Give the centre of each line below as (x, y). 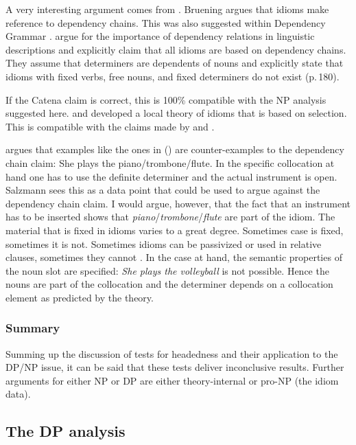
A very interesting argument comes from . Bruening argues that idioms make (167, 9)
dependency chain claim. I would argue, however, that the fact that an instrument (178, 203)
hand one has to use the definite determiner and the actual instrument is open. (171, 176)
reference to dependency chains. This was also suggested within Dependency (166, 22)
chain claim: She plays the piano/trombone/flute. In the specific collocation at (170, 162)
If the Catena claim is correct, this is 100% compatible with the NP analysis (166, 99)
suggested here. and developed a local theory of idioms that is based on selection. (176, 113)
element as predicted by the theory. (80, 297)
